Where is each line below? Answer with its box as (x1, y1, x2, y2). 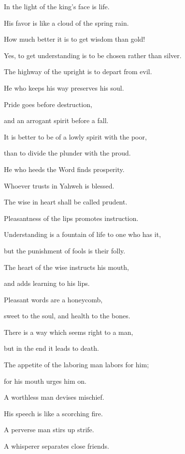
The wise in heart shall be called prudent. (4, 197, 128, 207)
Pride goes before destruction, (4, 99, 92, 109)
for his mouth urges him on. (4, 376, 86, 386)
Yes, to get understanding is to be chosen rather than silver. (4, 50, 182, 60)
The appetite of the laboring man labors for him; (4, 360, 149, 370)
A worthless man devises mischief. (4, 392, 104, 402)
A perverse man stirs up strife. (4, 424, 94, 435)
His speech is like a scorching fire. (4, 408, 103, 418)
